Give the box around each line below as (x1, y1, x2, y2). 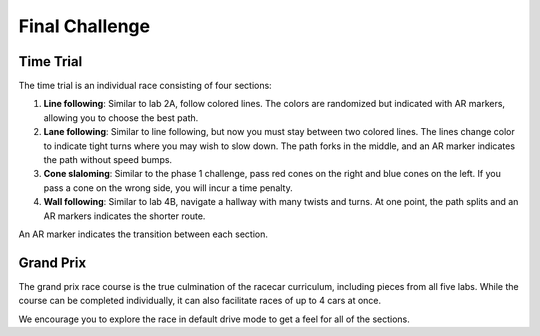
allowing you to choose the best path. (43, 111, 199, 124)
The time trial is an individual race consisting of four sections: (18, 80, 272, 92)
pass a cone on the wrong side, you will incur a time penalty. (43, 181, 294, 194)
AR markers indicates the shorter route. (43, 210, 206, 222)
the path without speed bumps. (43, 154, 173, 166)
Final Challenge (18, 15, 150, 37)
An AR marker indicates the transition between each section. (18, 228, 269, 240)
